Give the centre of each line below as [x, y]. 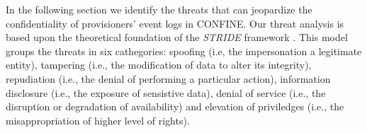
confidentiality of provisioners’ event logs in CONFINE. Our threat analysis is [175, 23]
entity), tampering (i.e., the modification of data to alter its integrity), [159, 65]
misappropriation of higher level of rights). [98, 120]
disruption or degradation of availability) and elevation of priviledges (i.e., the [175, 106]
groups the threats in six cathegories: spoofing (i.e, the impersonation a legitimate [184, 51]
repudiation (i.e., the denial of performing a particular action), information [168, 78]
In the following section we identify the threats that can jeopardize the [159, 9]
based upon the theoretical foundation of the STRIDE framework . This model [177, 37]
